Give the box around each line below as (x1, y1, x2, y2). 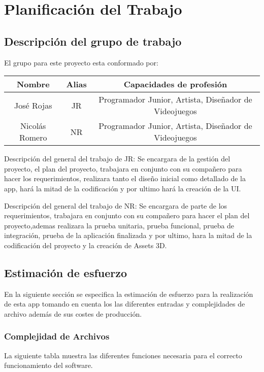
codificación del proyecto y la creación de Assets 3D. (4, 240, 167, 250)
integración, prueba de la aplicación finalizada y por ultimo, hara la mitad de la (4, 230, 252, 241)
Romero (19, 131, 47, 144)
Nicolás (20, 120, 46, 132)
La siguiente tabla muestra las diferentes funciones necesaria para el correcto (4, 350, 242, 360)
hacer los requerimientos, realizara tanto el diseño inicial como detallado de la (4, 173, 246, 184)
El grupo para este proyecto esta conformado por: (4, 57, 158, 67)
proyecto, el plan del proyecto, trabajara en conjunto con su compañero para (4, 163, 242, 174)
